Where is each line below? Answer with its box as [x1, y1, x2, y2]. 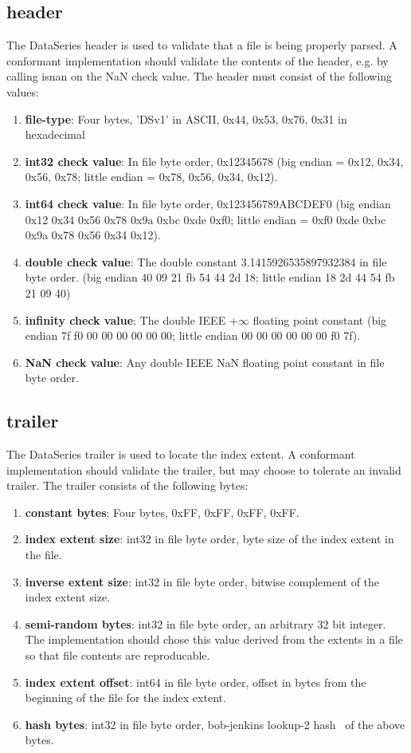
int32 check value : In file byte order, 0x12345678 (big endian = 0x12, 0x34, [25, 152, 404, 169]
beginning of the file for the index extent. [25, 689, 226, 706]
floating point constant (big [252, 311, 387, 328]
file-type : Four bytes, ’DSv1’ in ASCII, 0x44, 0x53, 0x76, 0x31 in [25, 110, 347, 127]
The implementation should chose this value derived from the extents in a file [25, 631, 403, 648]
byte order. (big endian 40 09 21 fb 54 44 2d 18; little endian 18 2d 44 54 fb [25, 269, 395, 286]
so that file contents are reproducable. [25, 647, 210, 664]
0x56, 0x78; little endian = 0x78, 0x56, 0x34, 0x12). [25, 168, 278, 185]
